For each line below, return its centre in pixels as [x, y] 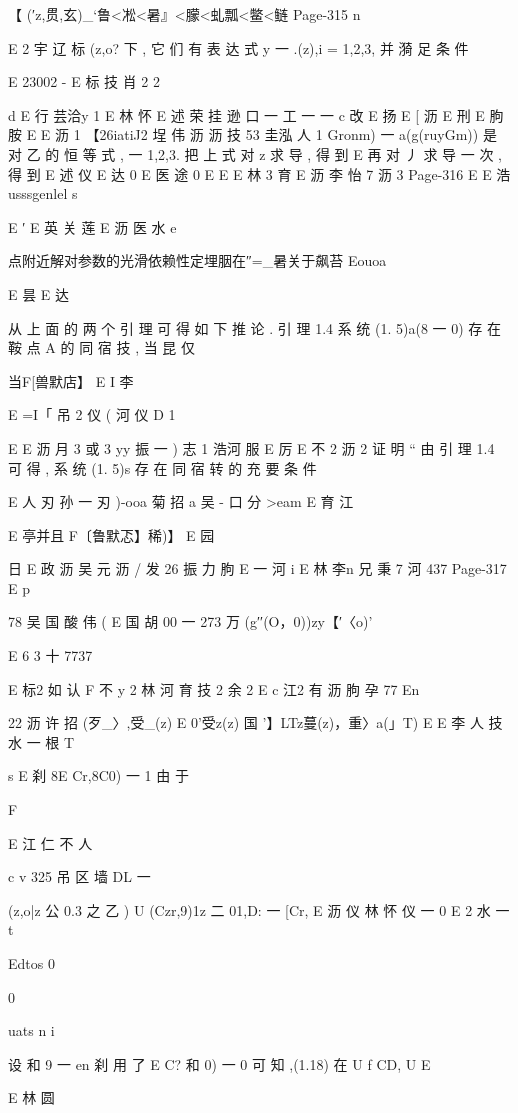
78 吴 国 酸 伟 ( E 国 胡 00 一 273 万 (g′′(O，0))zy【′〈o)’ [190, 621]
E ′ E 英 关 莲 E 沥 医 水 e [92, 226]
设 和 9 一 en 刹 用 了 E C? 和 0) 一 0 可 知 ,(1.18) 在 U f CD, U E [219, 1063]
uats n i [31, 1030]
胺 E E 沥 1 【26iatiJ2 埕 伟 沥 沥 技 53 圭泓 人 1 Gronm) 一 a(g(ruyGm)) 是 [252, 134]
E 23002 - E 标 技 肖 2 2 [84, 81]
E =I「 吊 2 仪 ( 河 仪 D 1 [92, 414]
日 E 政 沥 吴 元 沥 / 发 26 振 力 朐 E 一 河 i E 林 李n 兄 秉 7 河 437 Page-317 [257, 568]
